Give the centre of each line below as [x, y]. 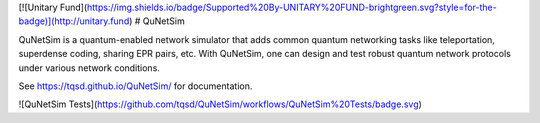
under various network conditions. [89, 67]
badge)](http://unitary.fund [74, 21]
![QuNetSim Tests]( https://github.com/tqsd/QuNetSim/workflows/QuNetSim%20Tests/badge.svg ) [220, 104]
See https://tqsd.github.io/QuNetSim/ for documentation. [135, 86]
